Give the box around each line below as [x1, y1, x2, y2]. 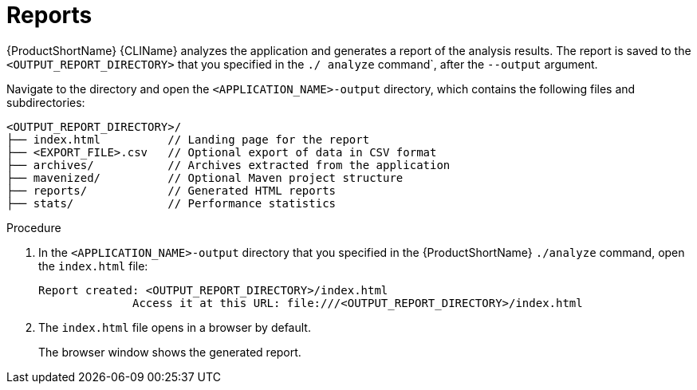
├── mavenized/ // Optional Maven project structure [6, 171, 404, 184]
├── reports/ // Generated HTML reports [6, 183, 337, 197]
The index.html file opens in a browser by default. [38, 320, 311, 334]
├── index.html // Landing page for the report [6, 132, 370, 146]
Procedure [6, 220, 61, 234]
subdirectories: [6, 95, 85, 109]
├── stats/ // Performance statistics [6, 196, 337, 210]
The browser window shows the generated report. [38, 345, 301, 359]
